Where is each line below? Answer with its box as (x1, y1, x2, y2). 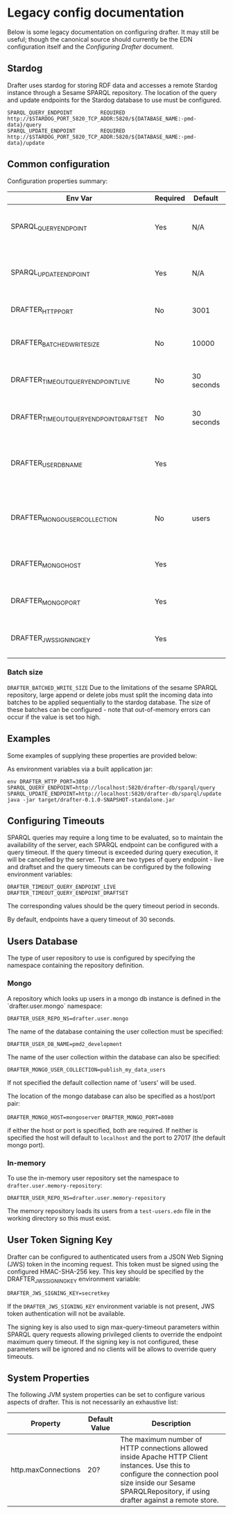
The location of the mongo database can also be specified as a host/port (7, 1092, 216, 1100)
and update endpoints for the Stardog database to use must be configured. (7, 96, 222, 104)
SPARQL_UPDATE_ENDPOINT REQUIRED (7, 127, 126, 134)
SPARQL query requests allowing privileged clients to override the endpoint (7, 1330, 223, 1339)
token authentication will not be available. (7, 1309, 126, 1318)
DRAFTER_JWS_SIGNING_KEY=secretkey (7, 1289, 110, 1297)
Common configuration (7, 158, 110, 171)
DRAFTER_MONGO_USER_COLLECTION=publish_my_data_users (7, 1066, 166, 1073)
